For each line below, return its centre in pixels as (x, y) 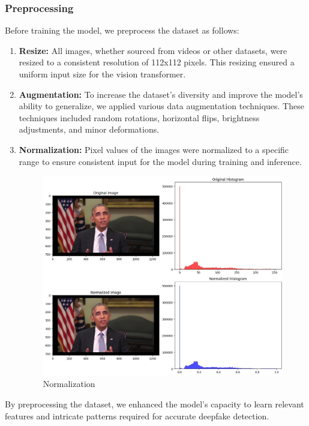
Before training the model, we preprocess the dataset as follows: (122, 30)
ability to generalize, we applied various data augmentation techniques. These (161, 106)
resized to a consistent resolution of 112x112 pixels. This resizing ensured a (157, 62)
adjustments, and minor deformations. (89, 129)
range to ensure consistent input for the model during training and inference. (160, 161)
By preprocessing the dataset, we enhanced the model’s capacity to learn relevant (154, 403)
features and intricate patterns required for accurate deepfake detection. (137, 415)
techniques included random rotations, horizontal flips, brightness (139, 117)
